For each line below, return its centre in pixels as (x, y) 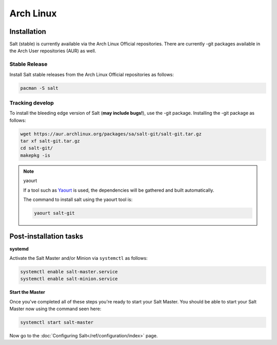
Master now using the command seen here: (55, 309)
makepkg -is (35, 155)
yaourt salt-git (55, 213)
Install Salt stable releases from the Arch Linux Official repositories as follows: (92, 74)
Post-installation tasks (46, 237)
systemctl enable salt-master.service (69, 271)
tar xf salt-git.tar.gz (50, 141)
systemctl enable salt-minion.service (69, 279)
